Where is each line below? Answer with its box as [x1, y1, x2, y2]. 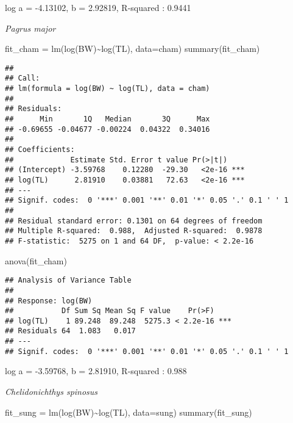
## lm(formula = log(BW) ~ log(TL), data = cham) [5, 84, 210, 93]
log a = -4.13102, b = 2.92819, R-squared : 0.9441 [5, 1, 191, 13]
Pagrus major [5, 21, 56, 34]
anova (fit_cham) [5, 254, 67, 267]
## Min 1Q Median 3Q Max [5, 115, 210, 124]
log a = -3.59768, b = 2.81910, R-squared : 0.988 [5, 364, 187, 377]
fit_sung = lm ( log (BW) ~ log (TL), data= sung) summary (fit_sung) [5, 405, 252, 418]
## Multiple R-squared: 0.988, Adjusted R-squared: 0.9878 [5, 226, 263, 236]
